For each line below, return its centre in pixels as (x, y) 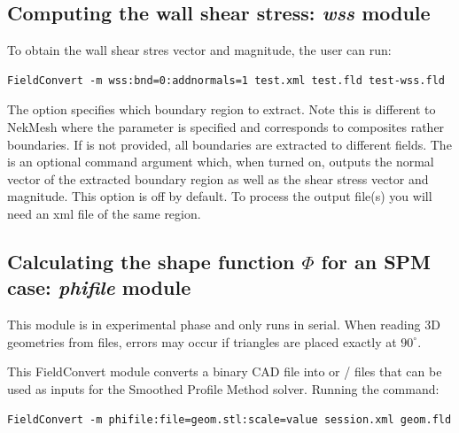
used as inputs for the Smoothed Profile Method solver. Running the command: (223, 388)
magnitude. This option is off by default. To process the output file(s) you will (220, 196)
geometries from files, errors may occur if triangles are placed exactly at (202, 341)
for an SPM (376, 261)
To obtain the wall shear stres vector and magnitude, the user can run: (199, 50)
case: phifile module (99, 287)
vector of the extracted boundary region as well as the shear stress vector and (218, 178)
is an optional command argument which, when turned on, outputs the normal (221, 162)
